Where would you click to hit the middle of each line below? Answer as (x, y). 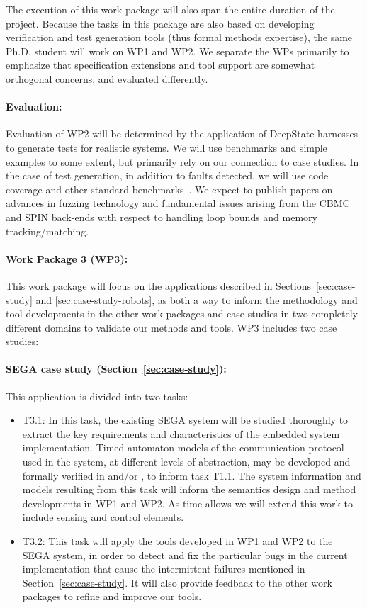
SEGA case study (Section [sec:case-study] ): (116, 369)
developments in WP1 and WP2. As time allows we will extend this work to (187, 503)
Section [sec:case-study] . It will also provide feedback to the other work (177, 582)
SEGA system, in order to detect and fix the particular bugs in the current (185, 554)
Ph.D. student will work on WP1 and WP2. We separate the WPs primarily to (177, 51)
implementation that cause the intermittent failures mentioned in (164, 569)
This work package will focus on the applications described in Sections (158, 285)
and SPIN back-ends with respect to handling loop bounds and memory (162, 216)
